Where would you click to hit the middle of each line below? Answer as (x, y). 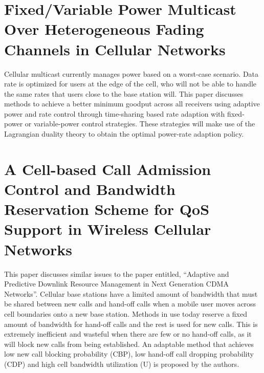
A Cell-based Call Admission (108, 169)
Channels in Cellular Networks (115, 49)
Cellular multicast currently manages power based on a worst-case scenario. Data (131, 73)
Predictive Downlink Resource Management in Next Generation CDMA (116, 284)
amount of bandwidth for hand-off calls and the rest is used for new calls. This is (131, 324)
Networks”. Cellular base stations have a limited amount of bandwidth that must (131, 293)
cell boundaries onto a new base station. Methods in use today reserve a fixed (126, 313)
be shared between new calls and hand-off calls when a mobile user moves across (130, 304)
